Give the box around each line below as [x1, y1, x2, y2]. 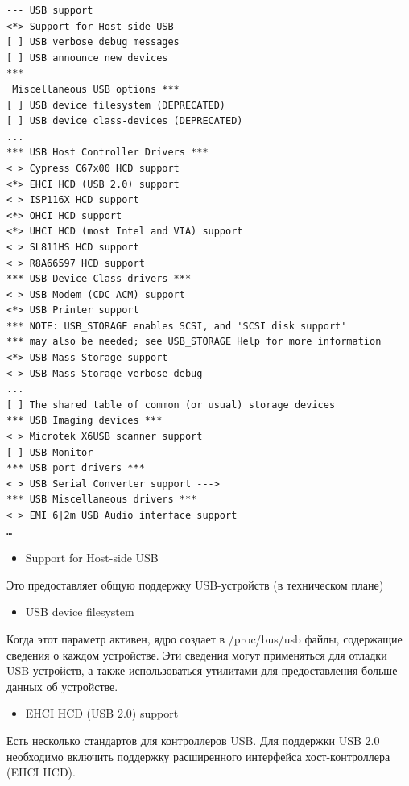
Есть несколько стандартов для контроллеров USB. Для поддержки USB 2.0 [6, 731, 380, 748]
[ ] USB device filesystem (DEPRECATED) [6, 99, 226, 111]
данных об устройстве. [6, 677, 118, 694]
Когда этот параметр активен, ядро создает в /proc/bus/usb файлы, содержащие [6, 630, 403, 647]
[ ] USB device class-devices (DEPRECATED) [6, 115, 243, 127]
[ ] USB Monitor [6, 446, 93, 458]
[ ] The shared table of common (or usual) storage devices [6, 399, 336, 411]
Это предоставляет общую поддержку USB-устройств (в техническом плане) [6, 576, 384, 593]
